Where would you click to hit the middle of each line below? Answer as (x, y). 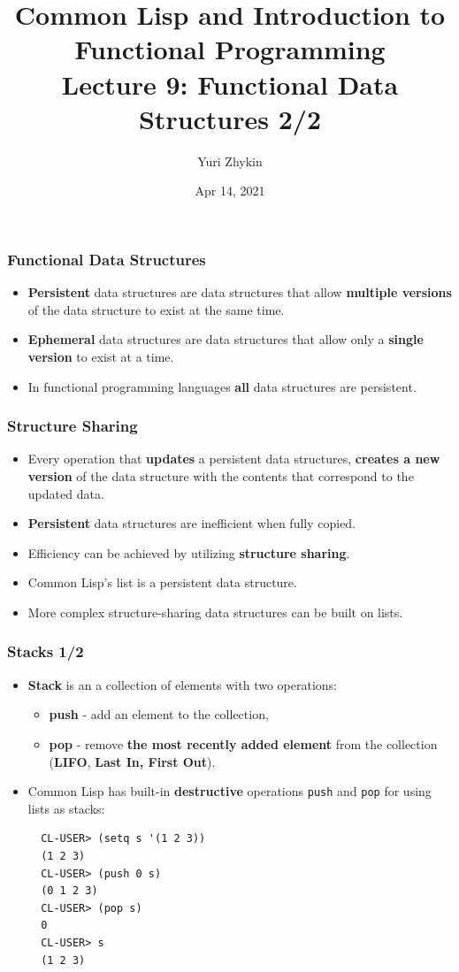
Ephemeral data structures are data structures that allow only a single (226, 339)
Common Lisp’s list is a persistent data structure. (162, 582)
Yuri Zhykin (230, 161)
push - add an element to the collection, (159, 714)
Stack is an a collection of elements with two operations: (182, 684)
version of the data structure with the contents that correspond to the (221, 475)
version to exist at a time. (101, 356)
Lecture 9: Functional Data (230, 84)
